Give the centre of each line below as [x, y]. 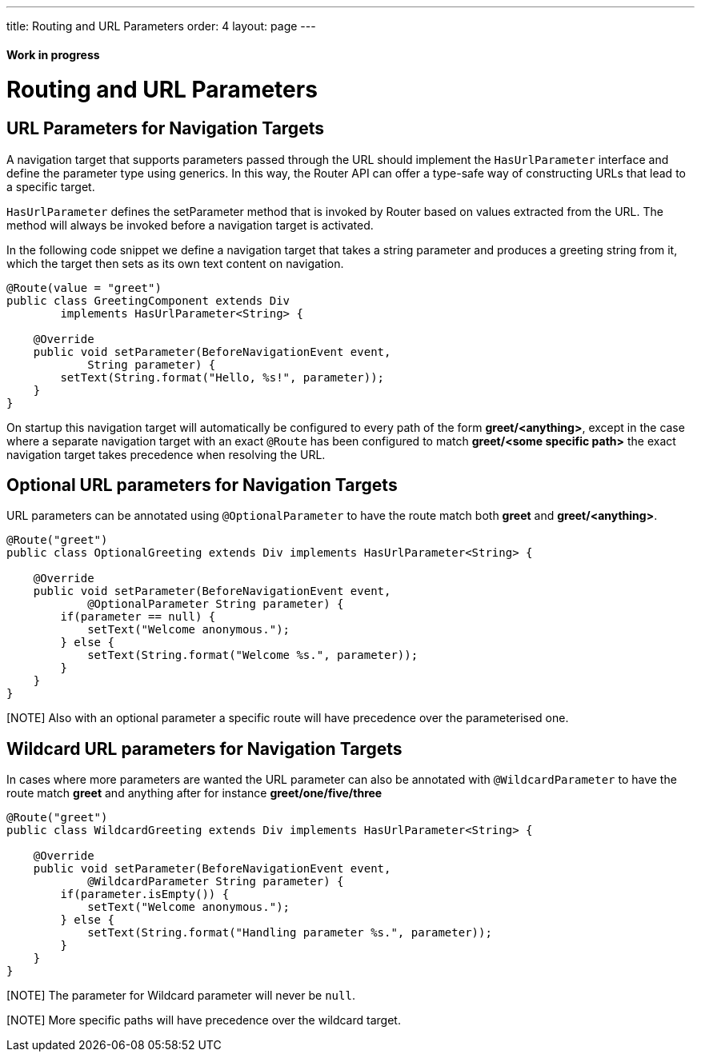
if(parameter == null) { [138, 617]
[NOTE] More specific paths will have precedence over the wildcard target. [204, 1020]
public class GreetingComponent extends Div [148, 300]
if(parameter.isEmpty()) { [145, 894]
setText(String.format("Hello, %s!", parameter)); [222, 377]
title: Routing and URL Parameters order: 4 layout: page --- [161, 26]
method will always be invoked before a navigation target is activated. [190, 225]
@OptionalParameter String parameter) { [216, 604]
